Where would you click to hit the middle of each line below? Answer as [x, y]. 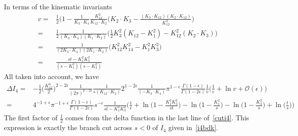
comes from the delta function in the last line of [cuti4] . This [157, 118]
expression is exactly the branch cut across [68, 127]
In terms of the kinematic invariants [58, 6]
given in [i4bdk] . [193, 127]
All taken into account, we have [52, 76]
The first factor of [31, 118]
